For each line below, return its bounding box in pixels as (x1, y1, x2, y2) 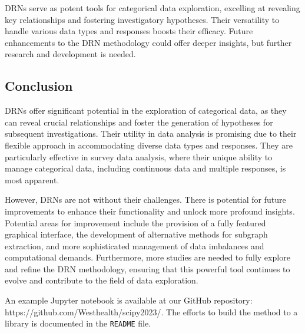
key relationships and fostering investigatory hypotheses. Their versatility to (5, 13, 280, 25)
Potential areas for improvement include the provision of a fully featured (5, 216, 266, 229)
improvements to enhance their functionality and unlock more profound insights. (5, 205, 295, 217)
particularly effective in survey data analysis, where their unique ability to (5, 150, 273, 163)
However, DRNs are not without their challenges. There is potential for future (5, 193, 286, 206)
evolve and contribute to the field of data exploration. (5, 274, 198, 286)
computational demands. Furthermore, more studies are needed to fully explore (5, 251, 290, 263)
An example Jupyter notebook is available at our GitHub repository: (5, 294, 253, 306)
